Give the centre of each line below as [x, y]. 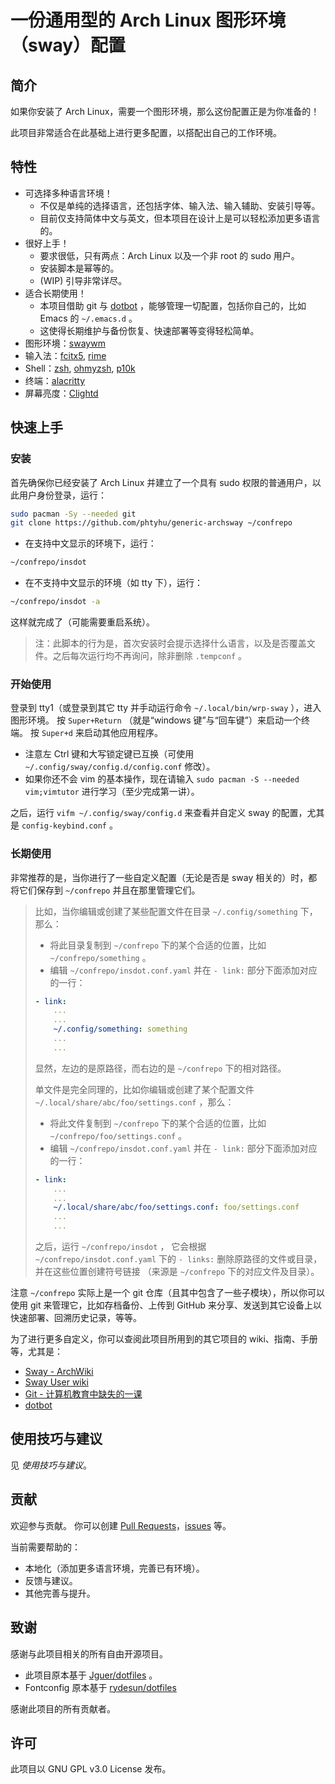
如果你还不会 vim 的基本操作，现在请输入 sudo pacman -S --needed [162, 779]
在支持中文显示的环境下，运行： [90, 543]
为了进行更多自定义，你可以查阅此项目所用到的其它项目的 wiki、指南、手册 [164, 1339]
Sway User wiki [56, 1382]
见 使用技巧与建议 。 [51, 1465]
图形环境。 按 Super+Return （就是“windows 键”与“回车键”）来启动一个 [156, 720]
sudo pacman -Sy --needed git [73, 514]
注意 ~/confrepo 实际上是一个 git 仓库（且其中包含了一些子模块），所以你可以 [167, 1293]
